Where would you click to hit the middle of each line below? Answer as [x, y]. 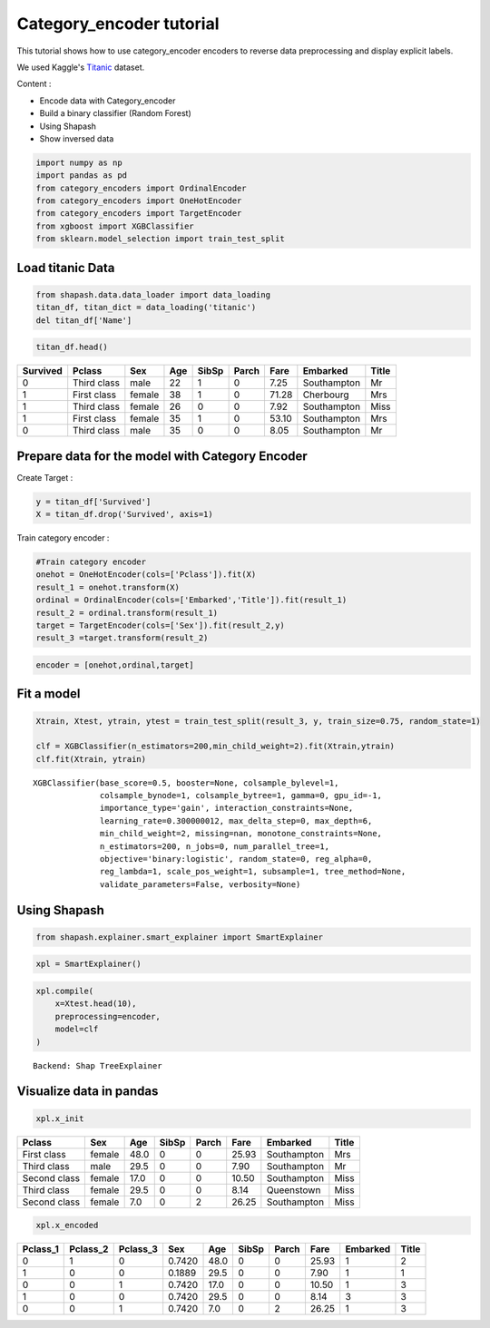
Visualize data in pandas [88, 1092]
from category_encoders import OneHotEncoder [139, 201]
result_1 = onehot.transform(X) [108, 587]
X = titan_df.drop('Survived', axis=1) [124, 514]
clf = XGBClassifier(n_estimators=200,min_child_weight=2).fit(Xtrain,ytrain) [215, 747]
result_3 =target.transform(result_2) [122, 638]
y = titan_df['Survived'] [93, 502]
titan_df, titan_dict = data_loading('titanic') [146, 308]
